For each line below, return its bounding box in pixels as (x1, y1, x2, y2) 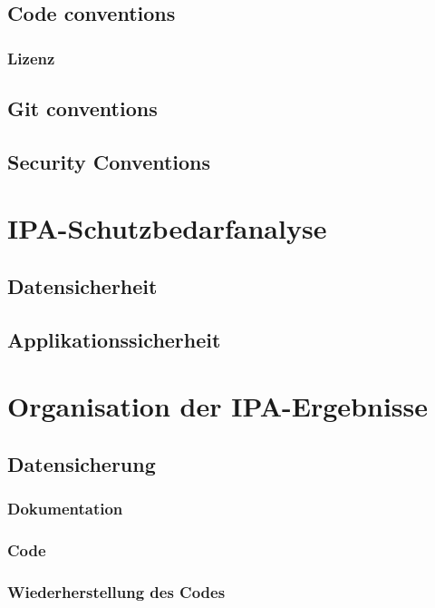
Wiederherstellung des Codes (7, 580, 226, 603)
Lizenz (7, 46, 55, 69)
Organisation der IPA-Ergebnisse (7, 387, 428, 425)
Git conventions (7, 94, 158, 123)
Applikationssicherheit (7, 325, 221, 353)
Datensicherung (7, 449, 156, 477)
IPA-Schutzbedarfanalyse (7, 210, 327, 247)
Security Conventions (7, 147, 211, 175)
